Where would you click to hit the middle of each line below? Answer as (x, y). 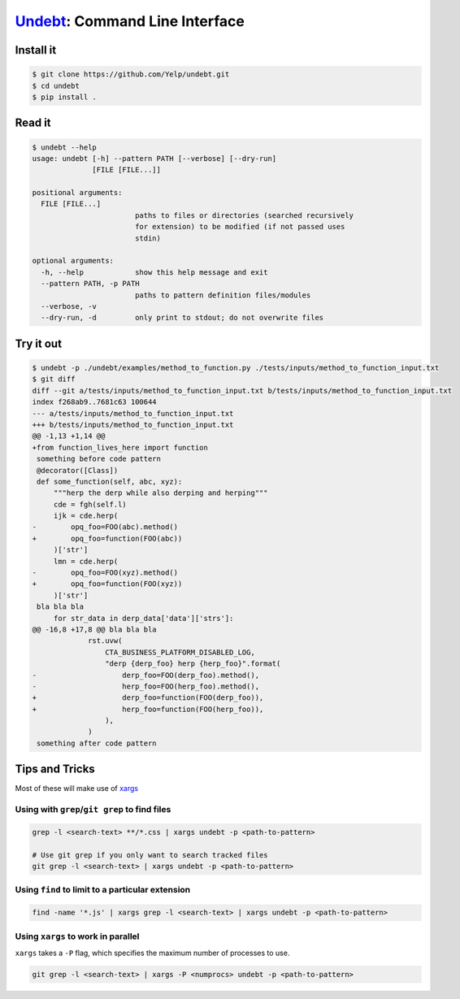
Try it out (39, 343)
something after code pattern (97, 743)
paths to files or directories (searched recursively (244, 215)
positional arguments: (77, 193)
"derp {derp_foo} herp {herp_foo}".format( (193, 664)
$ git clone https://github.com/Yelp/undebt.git (131, 74)
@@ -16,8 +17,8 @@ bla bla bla (95, 629)
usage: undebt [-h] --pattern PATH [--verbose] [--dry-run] (154, 158)
